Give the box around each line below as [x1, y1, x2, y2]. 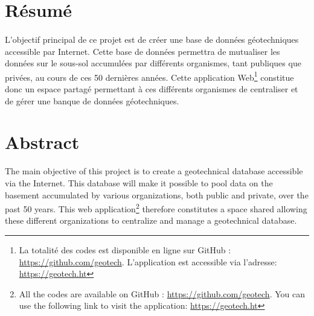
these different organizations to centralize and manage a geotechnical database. [5, 214, 297, 227]
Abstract [5, 130, 80, 154]
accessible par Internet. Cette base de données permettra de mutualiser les [5, 45, 280, 57]
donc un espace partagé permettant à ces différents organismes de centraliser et [5, 83, 298, 95]
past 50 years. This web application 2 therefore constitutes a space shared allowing [5, 201, 307, 215]
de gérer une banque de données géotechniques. [5, 94, 179, 107]
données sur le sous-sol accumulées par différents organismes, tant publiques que [5, 57, 301, 69]
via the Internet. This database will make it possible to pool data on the [5, 176, 273, 189]
